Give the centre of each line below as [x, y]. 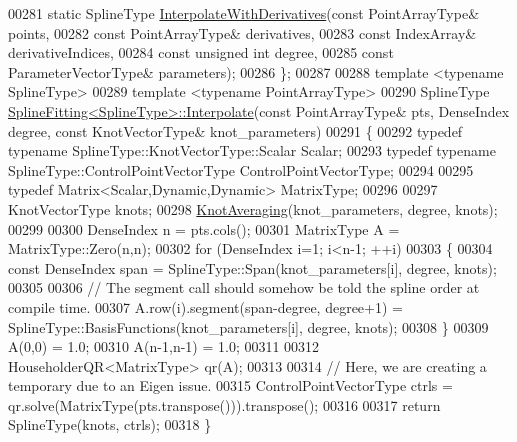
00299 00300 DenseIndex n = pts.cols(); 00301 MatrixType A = [204, 228]
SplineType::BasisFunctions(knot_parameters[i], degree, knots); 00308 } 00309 [248, 326]
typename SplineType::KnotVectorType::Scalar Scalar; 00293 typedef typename [252, 150]
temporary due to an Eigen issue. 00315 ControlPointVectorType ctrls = [230, 385]
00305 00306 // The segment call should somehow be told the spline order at [244, 287]
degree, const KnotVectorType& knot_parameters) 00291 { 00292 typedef [235, 130]
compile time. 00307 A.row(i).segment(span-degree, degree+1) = [205, 306]
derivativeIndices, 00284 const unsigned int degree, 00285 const [201, 52]
